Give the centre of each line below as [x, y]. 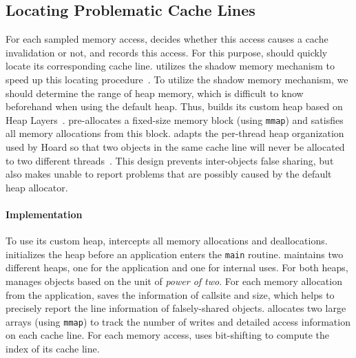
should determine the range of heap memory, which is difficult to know [155, 93]
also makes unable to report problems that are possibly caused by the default [169, 174]
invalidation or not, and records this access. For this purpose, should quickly [167, 52]
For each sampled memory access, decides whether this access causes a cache [167, 39]
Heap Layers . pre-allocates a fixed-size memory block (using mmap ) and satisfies [175, 119]
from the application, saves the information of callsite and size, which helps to [170, 294]
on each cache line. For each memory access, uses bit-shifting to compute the [167, 335]
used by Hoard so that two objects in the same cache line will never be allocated [175, 147]
